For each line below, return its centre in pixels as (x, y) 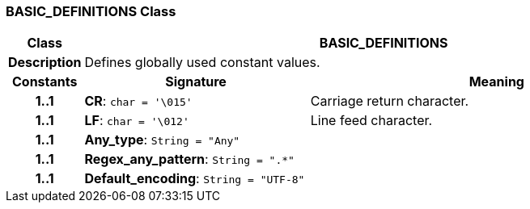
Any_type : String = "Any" (162, 140)
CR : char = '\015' (138, 101)
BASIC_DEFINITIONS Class (91, 11)
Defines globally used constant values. (202, 63)
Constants (45, 82)
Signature (196, 82)
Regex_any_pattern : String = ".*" (189, 159)
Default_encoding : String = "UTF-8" (195, 179)
